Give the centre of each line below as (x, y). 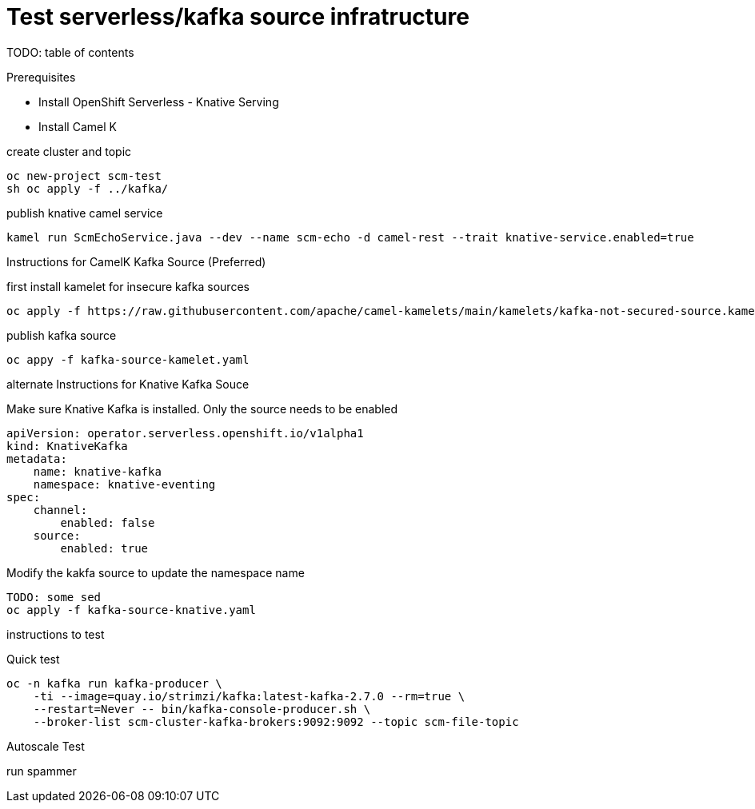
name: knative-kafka (97, 471)
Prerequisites (41, 77)
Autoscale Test (46, 746)
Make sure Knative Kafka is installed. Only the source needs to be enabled (202, 408)
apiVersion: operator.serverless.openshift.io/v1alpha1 (185, 433)
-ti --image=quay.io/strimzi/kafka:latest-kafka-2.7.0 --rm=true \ (249, 696)
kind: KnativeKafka (67, 446)
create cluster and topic (69, 151)
